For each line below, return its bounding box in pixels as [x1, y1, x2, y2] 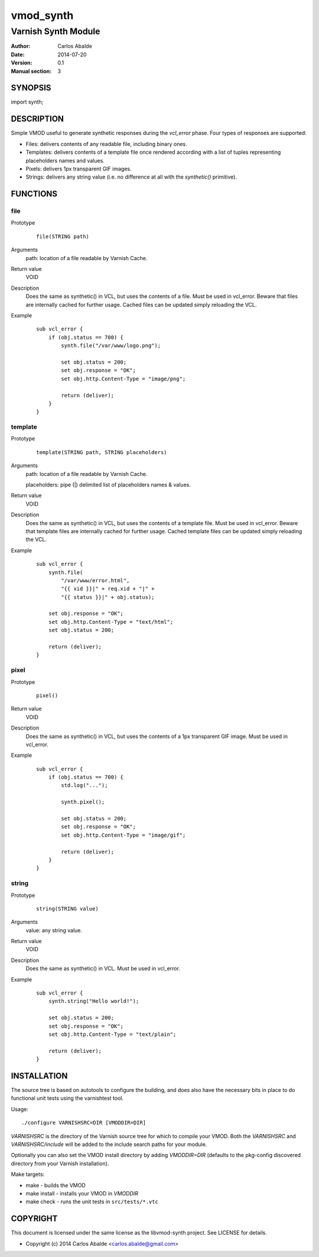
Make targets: [11, 1171, 45, 1178]
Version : [11, 59, 32, 66]
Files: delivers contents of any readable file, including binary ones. [25, 140, 187, 147]
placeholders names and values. [25, 157, 105, 164]
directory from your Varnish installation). [11, 1159, 109, 1167]
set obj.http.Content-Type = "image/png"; [61, 375, 186, 382]
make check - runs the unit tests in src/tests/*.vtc [25, 1198, 159, 1206]
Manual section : [11, 67, 52, 74]
